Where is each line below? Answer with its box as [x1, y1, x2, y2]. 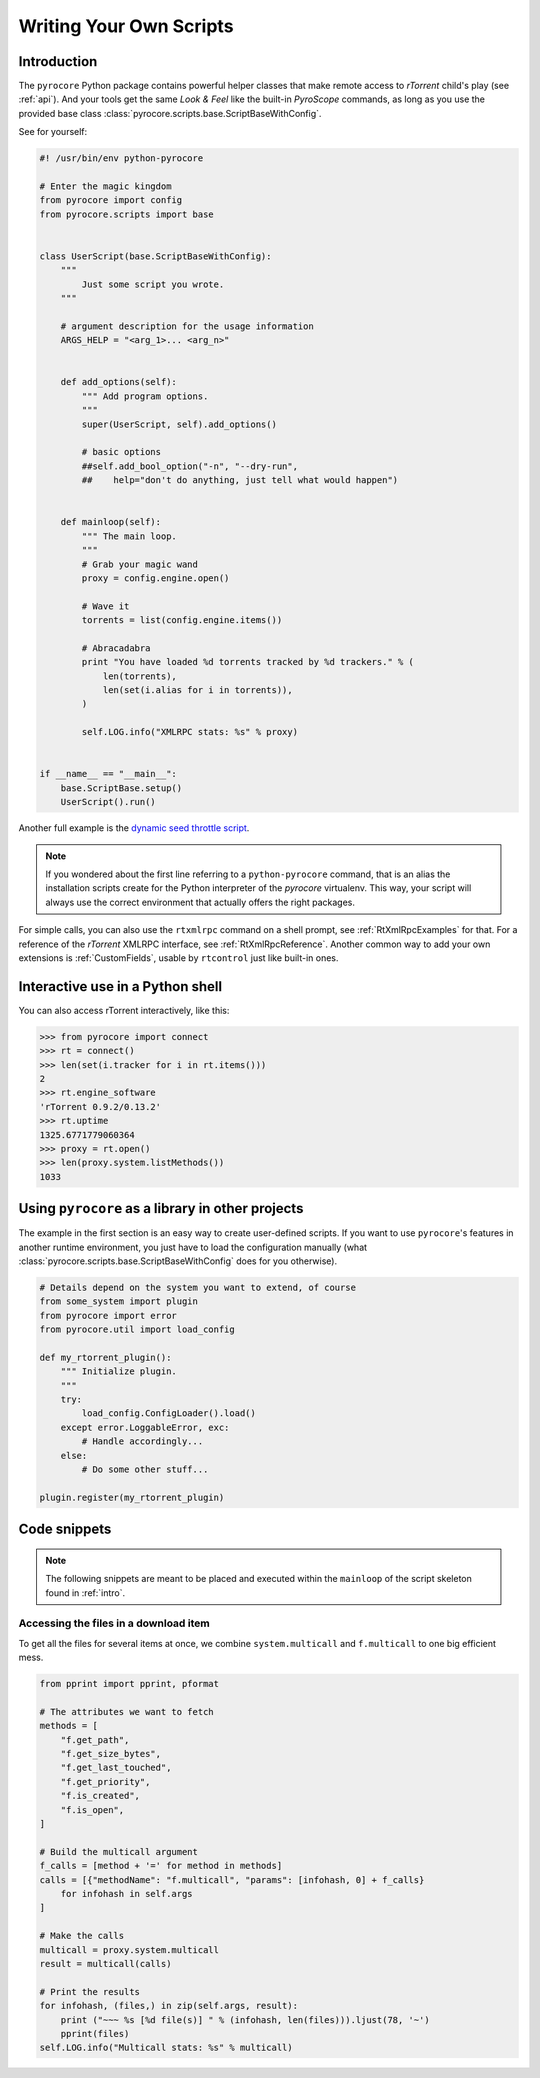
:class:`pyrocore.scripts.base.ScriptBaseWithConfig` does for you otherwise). [18, 1255, 338, 1267]
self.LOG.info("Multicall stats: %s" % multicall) [39, 2042, 294, 2054]
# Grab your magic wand [81, 558, 199, 570]
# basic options [81, 446, 162, 458]
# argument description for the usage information [60, 320, 314, 332]
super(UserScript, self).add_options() [81, 418, 277, 430]
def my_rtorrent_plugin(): [39, 1351, 172, 1363]
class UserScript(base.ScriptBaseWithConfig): [39, 250, 272, 262]
